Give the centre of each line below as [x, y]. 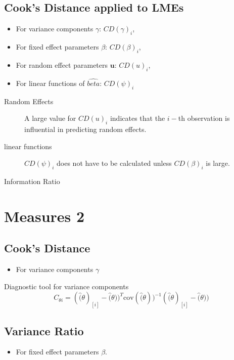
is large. [218, 163]
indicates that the [137, 118]
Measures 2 [44, 216]
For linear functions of [50, 83]
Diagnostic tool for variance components [66, 286]
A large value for [50, 118]
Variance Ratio [44, 330]
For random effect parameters [62, 64]
